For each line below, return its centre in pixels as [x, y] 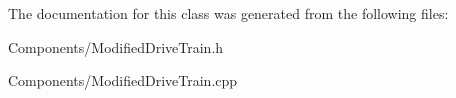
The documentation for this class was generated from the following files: [228, 13]
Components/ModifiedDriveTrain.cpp [123, 80]
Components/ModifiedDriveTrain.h [116, 46]
